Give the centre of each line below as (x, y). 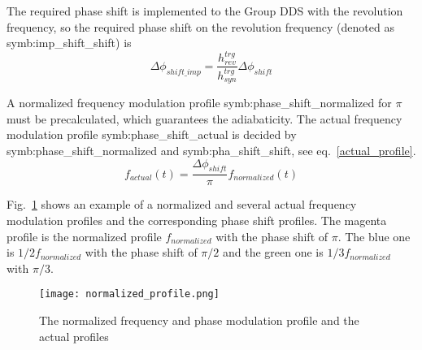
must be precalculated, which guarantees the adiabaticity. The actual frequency (204, 118)
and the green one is (273, 252)
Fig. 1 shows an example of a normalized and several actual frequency (182, 204)
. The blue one (374, 236)
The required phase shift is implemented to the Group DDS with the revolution (205, 11)
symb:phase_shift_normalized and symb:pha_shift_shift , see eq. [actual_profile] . (211, 150)
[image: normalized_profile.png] (129, 294)
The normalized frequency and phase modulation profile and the (199, 320)
